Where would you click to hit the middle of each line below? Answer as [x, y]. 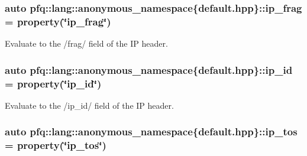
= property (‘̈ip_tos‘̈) [56, 145]
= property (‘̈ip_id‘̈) [53, 83]
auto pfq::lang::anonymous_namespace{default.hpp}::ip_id [149, 69]
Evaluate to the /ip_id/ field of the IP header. [89, 105]
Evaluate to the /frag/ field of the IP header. [86, 43]
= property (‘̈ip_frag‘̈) [58, 21]
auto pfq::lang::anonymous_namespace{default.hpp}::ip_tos [151, 131]
